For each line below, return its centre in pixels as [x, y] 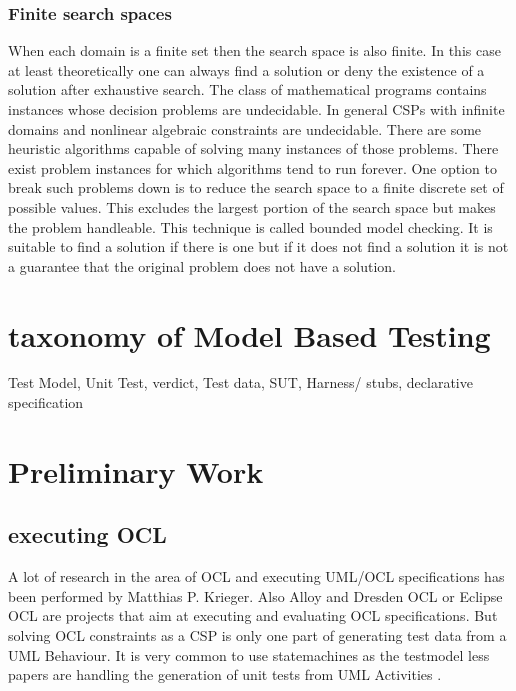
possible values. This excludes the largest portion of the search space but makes [252, 206]
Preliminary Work [136, 470]
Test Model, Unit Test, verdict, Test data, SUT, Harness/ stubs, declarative [240, 382]
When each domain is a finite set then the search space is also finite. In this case [254, 50]
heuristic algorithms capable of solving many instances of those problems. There [253, 148]
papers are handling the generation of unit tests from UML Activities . [225, 674]
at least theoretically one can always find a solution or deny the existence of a [246, 69]
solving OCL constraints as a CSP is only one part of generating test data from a [257, 635]
